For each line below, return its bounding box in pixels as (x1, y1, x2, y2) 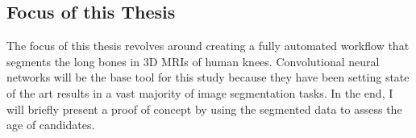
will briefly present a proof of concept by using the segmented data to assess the (6, 100, 402, 117)
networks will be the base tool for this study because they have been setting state (6, 69, 410, 86)
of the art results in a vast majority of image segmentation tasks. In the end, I (6, 84, 393, 101)
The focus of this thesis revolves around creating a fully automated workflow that (6, 37, 410, 54)
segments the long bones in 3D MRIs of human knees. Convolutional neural (6, 52, 380, 69)
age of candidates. (6, 116, 95, 133)
